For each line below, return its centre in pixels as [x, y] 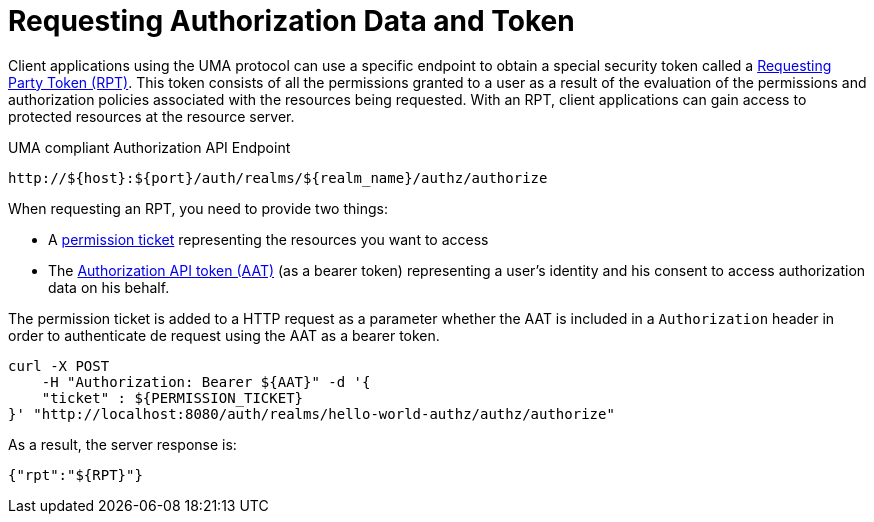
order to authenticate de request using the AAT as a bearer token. [224, 335]
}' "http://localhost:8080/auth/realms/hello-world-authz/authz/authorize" [311, 413]
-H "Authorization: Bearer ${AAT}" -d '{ [206, 381]
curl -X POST [59, 365]
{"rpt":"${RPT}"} [75, 474]
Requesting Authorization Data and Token [291, 21]
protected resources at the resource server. [151, 116]
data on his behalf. [109, 287]
